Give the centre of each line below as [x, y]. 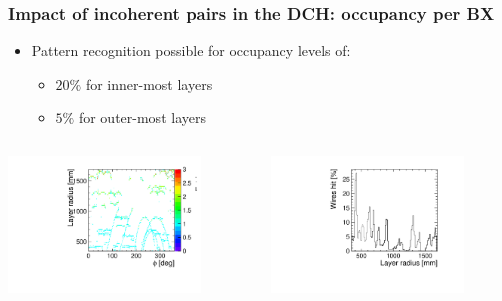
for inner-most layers [149, 83]
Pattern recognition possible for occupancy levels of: [191, 50]
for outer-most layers [142, 117]
